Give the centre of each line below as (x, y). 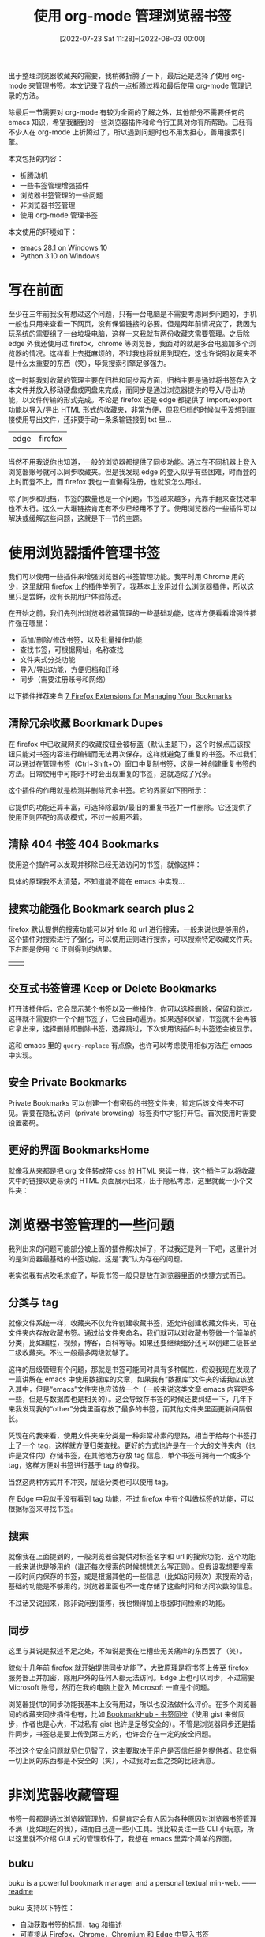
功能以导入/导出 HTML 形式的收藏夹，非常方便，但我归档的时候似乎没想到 (128, 409)
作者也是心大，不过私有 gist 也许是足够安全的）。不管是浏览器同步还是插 (138, 1724)
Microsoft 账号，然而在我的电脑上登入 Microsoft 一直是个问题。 (111, 1687)
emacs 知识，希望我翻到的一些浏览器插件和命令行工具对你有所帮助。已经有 (131, 122)
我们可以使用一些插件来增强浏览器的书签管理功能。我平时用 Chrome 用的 (127, 576)
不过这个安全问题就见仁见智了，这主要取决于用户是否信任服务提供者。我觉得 (132, 1750)
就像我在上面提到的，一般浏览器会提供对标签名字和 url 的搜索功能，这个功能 (132, 1557)
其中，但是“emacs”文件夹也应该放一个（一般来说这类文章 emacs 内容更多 (134, 1389)
